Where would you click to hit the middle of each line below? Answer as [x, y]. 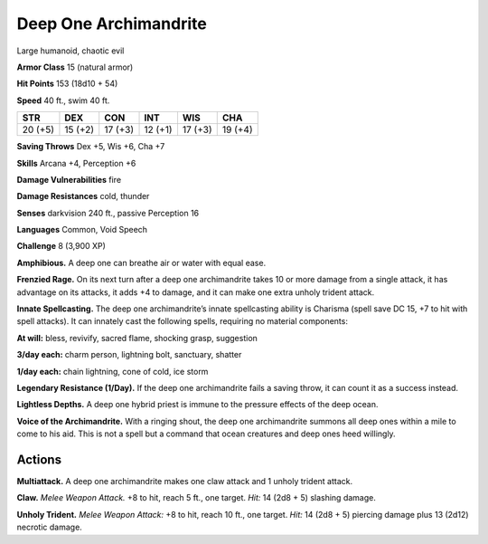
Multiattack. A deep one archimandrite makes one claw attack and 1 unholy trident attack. [185, 482]
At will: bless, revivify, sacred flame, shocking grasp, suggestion [137, 338]
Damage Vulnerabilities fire [69, 179]
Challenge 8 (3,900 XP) [61, 246]
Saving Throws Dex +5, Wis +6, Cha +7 [91, 147]
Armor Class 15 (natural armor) [75, 67]
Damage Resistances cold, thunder [83, 196]
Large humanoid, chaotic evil [70, 51]
